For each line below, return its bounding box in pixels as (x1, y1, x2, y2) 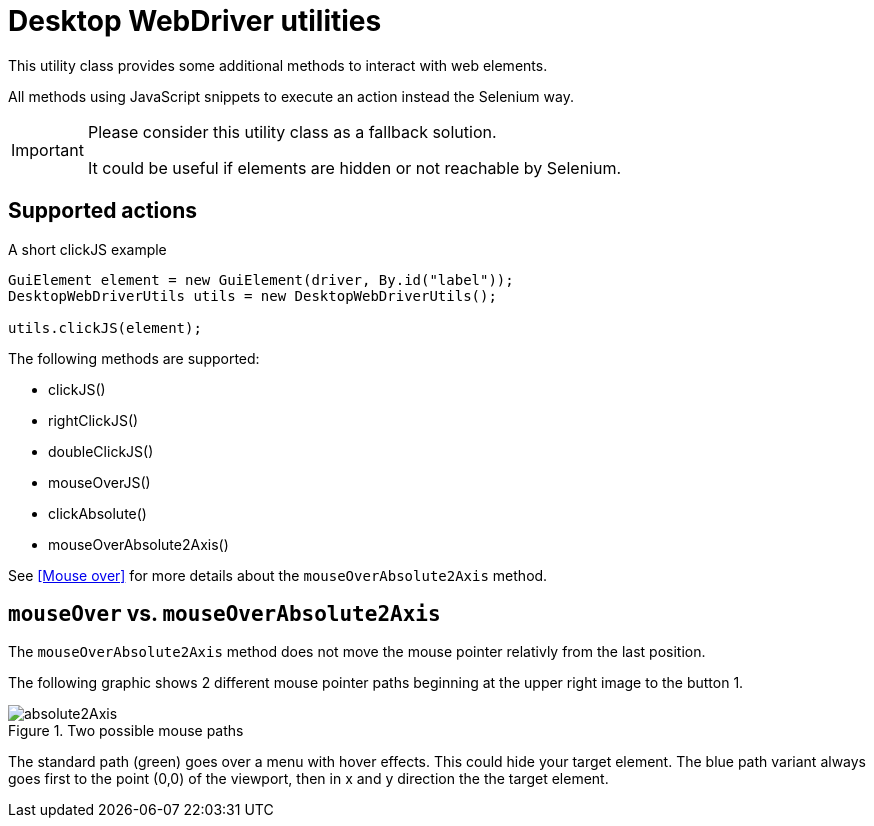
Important (11, 139, 84, 160)
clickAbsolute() (48, 504, 147, 522)
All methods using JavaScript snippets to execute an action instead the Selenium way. (8, 87, 574, 105)
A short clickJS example (8, 240, 167, 258)
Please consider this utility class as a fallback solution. (87, 121, 497, 142)
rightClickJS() (48, 411, 139, 429)
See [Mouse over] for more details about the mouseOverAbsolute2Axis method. (8, 566, 548, 584)
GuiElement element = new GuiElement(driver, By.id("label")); (8, 271, 514, 288)
